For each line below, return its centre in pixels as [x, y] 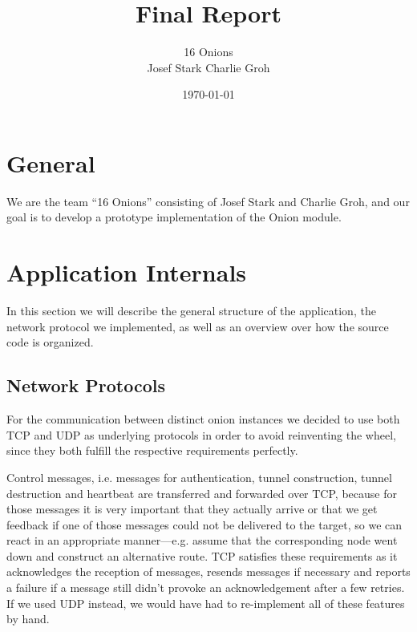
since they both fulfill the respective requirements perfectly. [152, 450]
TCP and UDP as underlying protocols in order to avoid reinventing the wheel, [201, 434]
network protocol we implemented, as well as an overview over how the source [198, 326]
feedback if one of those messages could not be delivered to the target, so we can [204, 524]
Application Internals [127, 272]
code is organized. [50, 342]
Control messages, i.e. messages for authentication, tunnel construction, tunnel [199, 477]
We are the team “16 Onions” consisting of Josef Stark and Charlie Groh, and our [208, 201]
